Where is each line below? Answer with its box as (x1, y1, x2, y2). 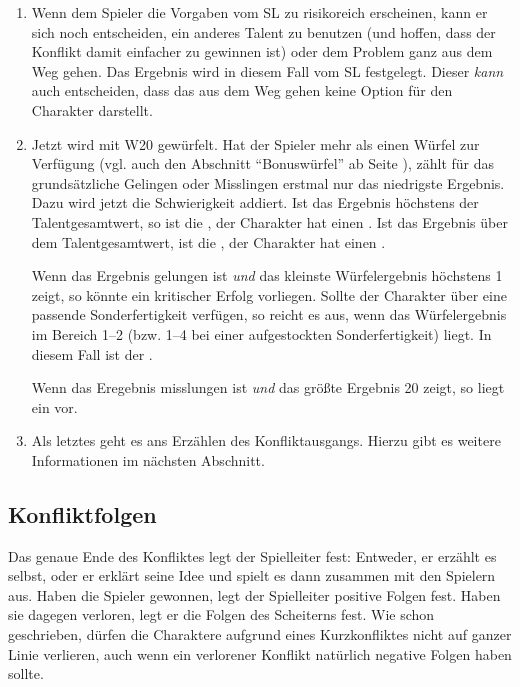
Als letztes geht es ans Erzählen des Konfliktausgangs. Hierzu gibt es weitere (31, 430, 501, 451)
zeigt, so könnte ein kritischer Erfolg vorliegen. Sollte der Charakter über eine (31, 284, 507, 305)
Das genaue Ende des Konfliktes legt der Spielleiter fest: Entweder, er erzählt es (8, 545, 497, 566)
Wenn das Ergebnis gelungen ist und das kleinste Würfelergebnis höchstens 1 (31, 265, 503, 286)
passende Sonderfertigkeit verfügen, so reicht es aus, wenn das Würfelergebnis (31, 304, 507, 325)
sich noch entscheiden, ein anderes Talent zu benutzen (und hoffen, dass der (31, 21, 496, 42)
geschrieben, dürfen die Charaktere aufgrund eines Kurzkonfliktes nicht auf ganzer (8, 624, 512, 645)
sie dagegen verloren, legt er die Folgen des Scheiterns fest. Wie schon (8, 604, 435, 625)
